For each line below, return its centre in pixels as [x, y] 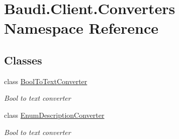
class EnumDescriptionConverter [54, 115]
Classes [23, 60]
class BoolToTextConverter [46, 81]
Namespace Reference [81, 28]
